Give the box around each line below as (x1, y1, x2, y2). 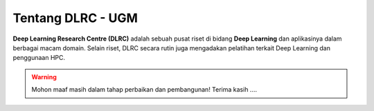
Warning (31, 72, 57, 81)
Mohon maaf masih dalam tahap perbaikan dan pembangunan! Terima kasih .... (31, 85, 258, 94)
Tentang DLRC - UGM (12, 10, 139, 26)
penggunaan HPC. (12, 54, 66, 62)
